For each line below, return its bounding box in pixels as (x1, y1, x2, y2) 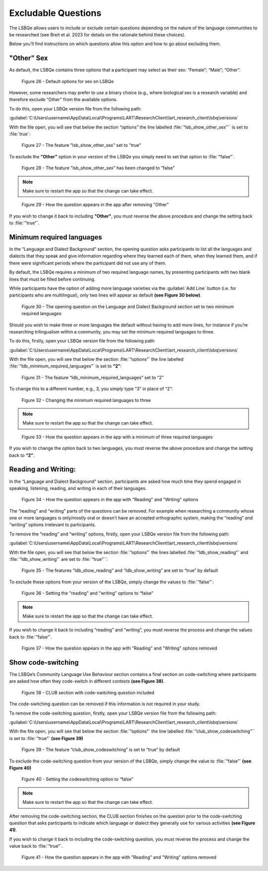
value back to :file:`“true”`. (9, 843, 63, 849)
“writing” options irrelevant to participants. (9, 522, 96, 528)
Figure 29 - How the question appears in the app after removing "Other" (21, 202, 169, 208)
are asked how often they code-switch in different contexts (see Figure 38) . (9, 678, 165, 684)
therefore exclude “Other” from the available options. (9, 97, 118, 103)
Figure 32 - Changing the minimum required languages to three (21, 397, 151, 403)
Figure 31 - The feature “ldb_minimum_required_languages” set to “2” (21, 374, 164, 380)
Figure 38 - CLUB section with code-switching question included (21, 689, 155, 695)
